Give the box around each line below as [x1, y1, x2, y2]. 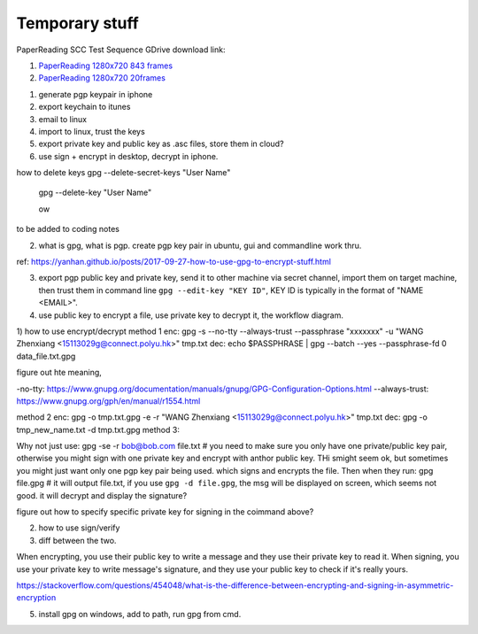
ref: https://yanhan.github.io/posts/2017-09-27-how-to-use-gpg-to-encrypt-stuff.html [16, 257, 332, 267]
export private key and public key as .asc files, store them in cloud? [38, 138, 284, 150]
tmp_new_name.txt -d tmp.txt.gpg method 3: [16, 424, 181, 435]
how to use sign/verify [38, 522, 120, 533]
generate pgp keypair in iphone [38, 89, 153, 99]
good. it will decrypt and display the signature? [16, 490, 188, 500]
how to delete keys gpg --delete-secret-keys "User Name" [16, 167, 231, 178]
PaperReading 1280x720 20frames [38, 73, 166, 83]
